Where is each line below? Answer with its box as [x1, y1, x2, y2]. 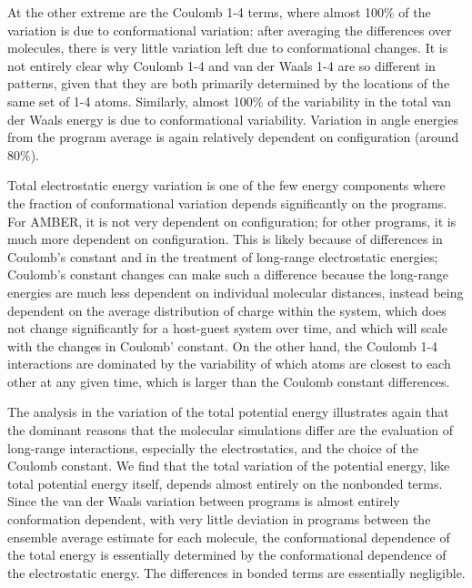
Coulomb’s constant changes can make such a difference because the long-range [7, 265, 448, 284]
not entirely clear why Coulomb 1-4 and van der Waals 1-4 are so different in [7, 56, 436, 75]
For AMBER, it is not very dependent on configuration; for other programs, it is [7, 211, 457, 230]
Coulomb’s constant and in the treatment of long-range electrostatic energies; [7, 247, 438, 266]
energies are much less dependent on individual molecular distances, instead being [7, 282, 464, 301]
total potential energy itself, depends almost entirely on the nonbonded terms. [7, 473, 443, 492]
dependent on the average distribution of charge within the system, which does [7, 300, 447, 319]
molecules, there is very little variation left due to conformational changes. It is [7, 38, 448, 57]
